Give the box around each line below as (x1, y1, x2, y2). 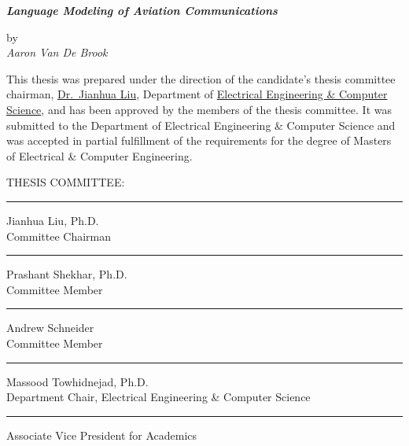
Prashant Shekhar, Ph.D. (6, 266, 127, 282)
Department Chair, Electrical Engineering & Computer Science (6, 389, 311, 405)
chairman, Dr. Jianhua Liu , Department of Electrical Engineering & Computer (6, 86, 388, 102)
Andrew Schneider (6, 319, 94, 336)
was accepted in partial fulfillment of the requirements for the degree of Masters (6, 132, 392, 149)
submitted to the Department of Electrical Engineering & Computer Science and (6, 116, 396, 133)
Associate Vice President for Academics (6, 426, 197, 443)
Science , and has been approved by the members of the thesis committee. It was (6, 101, 392, 117)
